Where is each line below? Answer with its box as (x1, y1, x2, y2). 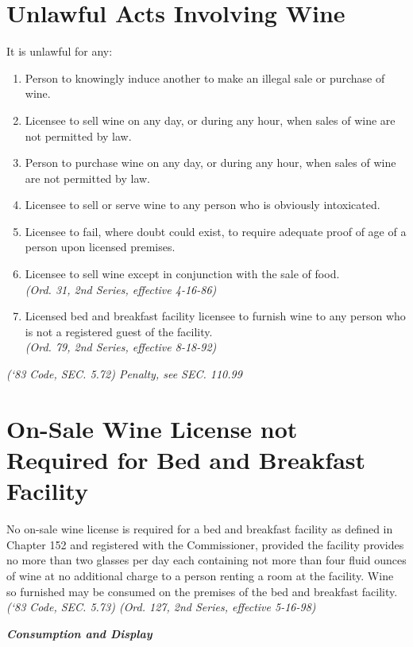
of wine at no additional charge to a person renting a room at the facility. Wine (6, 567, 394, 583)
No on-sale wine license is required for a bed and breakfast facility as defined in (6, 521, 393, 537)
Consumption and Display (6, 625, 152, 641)
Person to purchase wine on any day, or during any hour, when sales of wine (25, 154, 396, 171)
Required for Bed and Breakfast (6, 444, 366, 475)
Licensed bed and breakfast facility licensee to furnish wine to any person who (25, 308, 406, 324)
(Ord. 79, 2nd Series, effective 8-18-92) (25, 339, 217, 355)
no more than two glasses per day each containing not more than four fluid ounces (6, 552, 407, 568)
